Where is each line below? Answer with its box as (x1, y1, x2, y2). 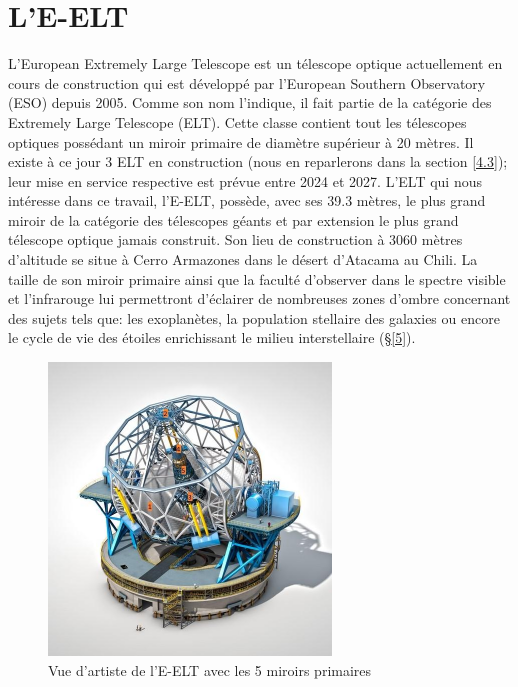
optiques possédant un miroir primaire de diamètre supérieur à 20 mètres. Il (8, 131, 474, 152)
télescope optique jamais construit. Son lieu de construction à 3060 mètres (8, 229, 463, 250)
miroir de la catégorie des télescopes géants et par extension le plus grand (8, 209, 459, 230)
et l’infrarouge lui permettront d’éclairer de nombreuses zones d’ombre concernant (8, 288, 511, 309)
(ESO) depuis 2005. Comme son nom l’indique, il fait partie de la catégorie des (8, 92, 492, 113)
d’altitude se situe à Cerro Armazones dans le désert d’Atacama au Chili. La (8, 249, 478, 270)
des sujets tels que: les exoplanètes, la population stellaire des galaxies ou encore (8, 307, 500, 328)
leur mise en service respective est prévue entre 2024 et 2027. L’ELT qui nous (8, 170, 482, 191)
